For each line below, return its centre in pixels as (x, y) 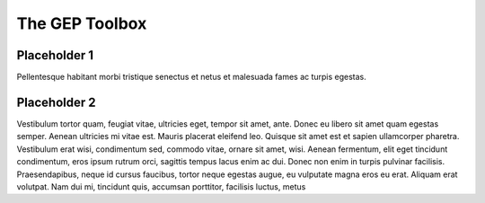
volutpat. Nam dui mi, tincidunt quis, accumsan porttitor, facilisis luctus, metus (161, 186)
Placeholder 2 (56, 102)
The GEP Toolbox (82, 23)
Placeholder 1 (55, 55)
